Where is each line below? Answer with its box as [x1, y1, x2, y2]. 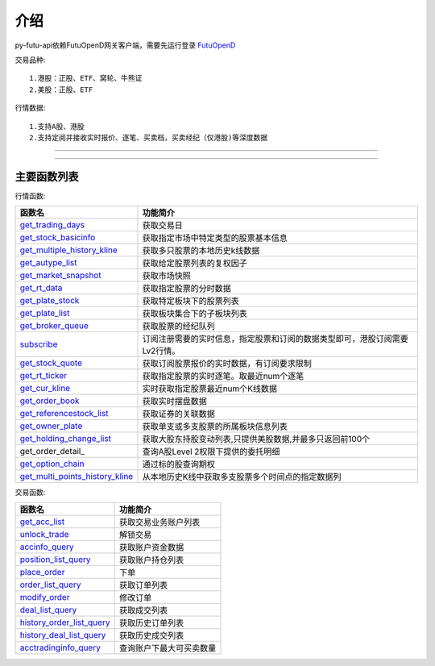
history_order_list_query [19, 617, 110, 628]
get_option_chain [19, 458, 85, 469]
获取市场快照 [142, 270, 191, 281]
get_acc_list [19, 516, 64, 527]
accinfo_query [19, 541, 74, 552]
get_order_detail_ [19, 446, 85, 457]
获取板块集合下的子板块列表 [142, 308, 247, 319]
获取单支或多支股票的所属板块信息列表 [142, 421, 288, 432]
